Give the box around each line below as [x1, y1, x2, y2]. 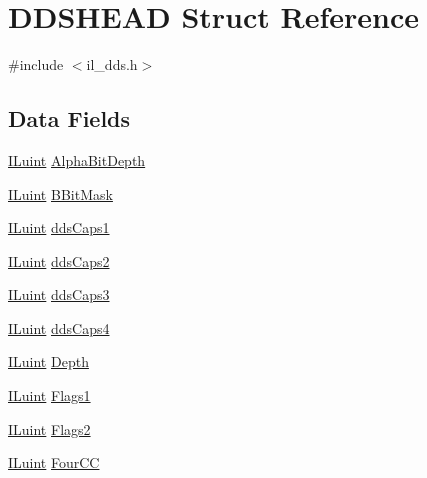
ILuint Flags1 [8, 385, 91, 406]
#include [8, 54, 64, 75]
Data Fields [8, 103, 131, 134]
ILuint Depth [8, 351, 89, 372]
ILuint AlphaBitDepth [8, 149, 146, 170]
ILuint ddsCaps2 [8, 250, 110, 271]
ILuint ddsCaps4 [8, 317, 110, 338]
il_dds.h [86, 54, 138, 75]
